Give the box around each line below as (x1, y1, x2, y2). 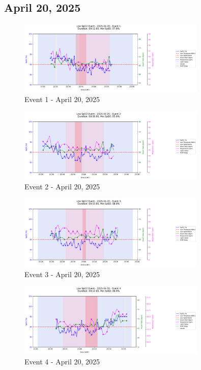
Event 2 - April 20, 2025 (24, 181, 100, 192)
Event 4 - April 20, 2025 (24, 356, 100, 366)
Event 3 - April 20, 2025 (24, 268, 100, 279)
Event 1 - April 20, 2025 (24, 93, 100, 104)
